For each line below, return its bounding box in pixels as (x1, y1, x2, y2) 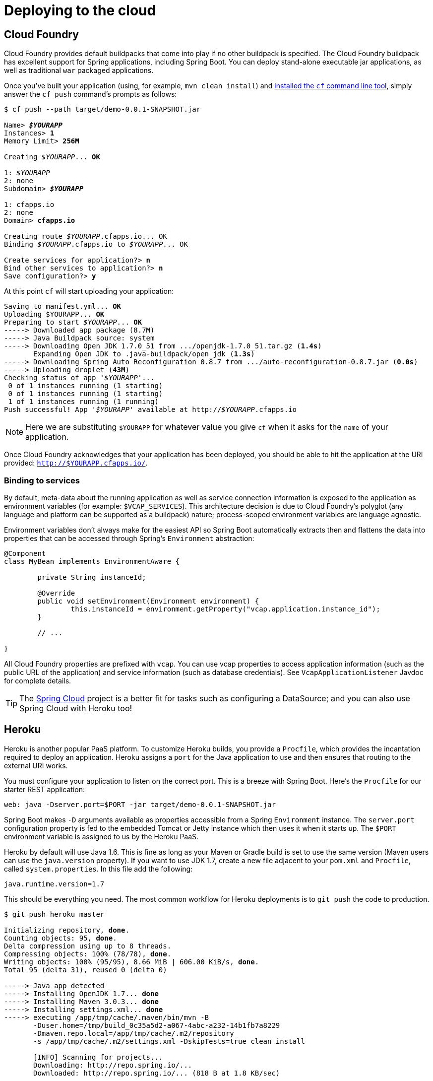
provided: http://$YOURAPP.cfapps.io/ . (4, 459, 148, 468)
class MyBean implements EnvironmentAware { (4, 557, 180, 565)
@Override (37, 589, 75, 597)
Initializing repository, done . (4, 926, 129, 934)
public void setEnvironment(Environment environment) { (37, 597, 259, 605)
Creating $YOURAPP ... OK (4, 153, 100, 161)
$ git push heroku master (4, 910, 105, 918)
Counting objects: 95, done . (4, 934, 117, 942)
